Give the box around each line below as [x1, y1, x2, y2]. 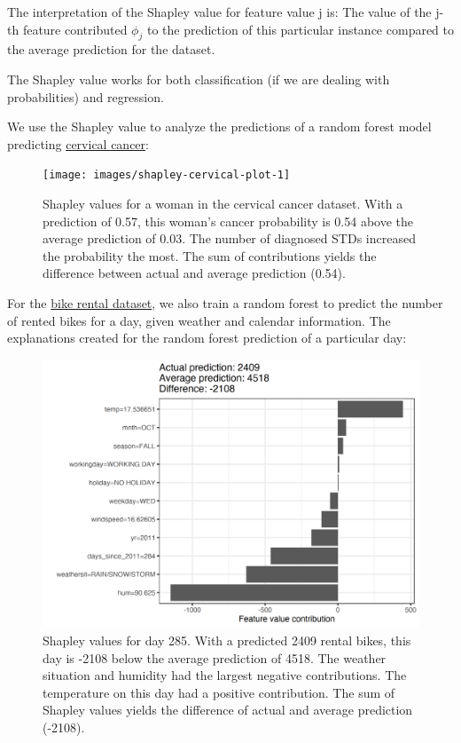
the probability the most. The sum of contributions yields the [43, 246, 377, 265]
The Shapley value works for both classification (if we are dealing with [7, 69, 390, 88]
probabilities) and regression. [7, 87, 164, 106]
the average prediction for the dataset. [7, 40, 215, 59]
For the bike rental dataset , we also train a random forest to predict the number [7, 293, 443, 312]
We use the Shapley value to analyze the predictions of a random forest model [7, 117, 432, 136]
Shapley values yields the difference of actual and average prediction [43, 700, 413, 719]
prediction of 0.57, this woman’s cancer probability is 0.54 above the [43, 211, 414, 230]
